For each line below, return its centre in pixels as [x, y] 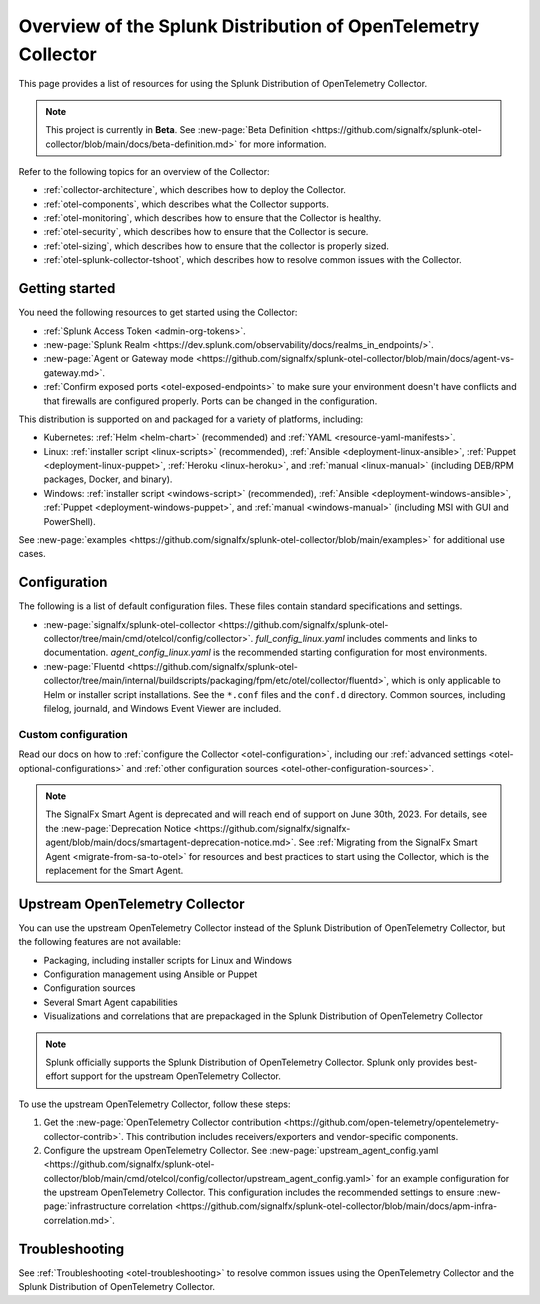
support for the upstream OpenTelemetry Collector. [176, 1076]
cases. [32, 554]
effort [57, 1076]
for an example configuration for [443, 1178]
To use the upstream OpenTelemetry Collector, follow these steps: [154, 1104]
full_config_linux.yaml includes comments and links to [366, 639]
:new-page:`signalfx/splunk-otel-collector [129, 624]
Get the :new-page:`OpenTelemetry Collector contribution [162, 1122]
